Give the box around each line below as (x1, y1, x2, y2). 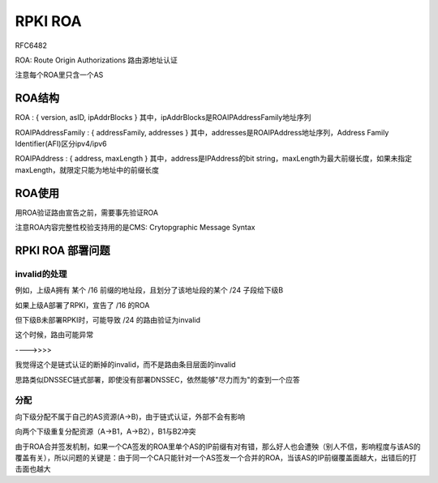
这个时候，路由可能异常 (15, 330, 93, 340)
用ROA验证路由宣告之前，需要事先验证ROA (15, 207, 158, 217)
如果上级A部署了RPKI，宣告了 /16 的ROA (15, 300, 150, 310)
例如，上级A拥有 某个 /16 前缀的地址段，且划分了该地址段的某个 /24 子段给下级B (15, 285, 284, 295)
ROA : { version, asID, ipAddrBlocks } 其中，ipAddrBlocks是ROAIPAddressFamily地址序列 (15, 113, 311, 122)
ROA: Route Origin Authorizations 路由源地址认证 (15, 55, 178, 65)
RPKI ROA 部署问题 (15, 243, 111, 257)
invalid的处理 (15, 268, 67, 280)
